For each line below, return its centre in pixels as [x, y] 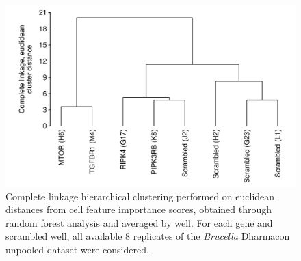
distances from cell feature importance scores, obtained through [139, 209]
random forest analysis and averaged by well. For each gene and [139, 222]
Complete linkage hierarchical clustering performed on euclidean [140, 196]
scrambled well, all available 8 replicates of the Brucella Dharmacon [148, 236]
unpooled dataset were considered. [77, 249]
